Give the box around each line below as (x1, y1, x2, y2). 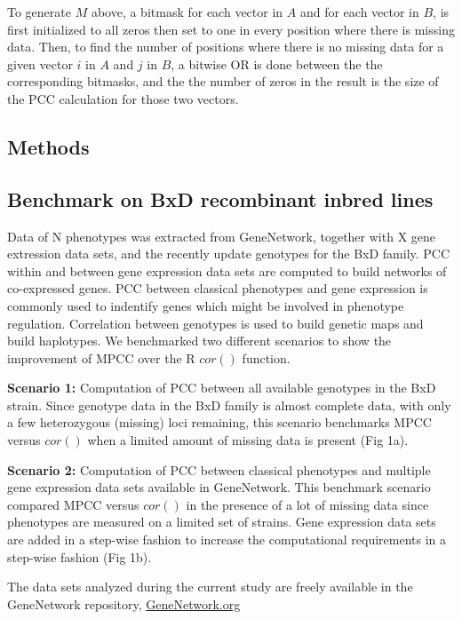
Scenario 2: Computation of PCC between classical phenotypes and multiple (7, 460, 431, 479)
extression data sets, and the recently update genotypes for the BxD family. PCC (7, 244, 450, 263)
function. (242, 348, 291, 367)
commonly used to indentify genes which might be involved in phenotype (7, 296, 404, 314)
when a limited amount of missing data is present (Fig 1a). (87, 431, 409, 449)
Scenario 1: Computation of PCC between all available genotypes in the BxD (7, 378, 436, 397)
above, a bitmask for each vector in (91, 3, 283, 20)
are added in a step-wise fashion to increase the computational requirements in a (7, 530, 447, 549)
